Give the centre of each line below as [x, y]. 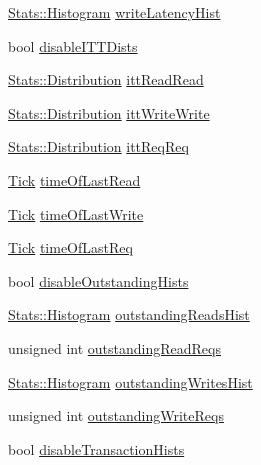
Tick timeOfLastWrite [76, 213]
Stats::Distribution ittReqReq [98, 146]
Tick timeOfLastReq [70, 247]
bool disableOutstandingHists [98, 280]
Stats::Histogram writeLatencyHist [114, 12]
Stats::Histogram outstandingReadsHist [129, 314]
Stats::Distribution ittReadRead [106, 79]
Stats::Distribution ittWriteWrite [109, 112]
